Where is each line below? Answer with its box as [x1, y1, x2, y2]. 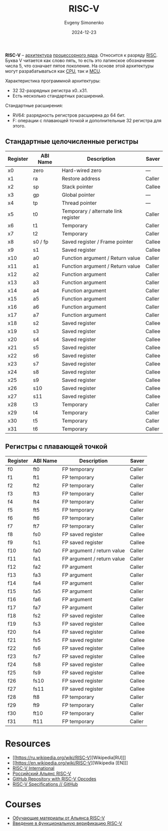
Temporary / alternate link [61, 207, 122, 214]
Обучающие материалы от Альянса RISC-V [12, 815, 105, 821]
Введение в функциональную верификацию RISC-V [12, 820, 122, 826]
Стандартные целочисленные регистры [5, 137, 138, 146]
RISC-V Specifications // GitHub [12, 781, 78, 787]
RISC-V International [12, 765, 55, 771]
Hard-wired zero [61, 167, 101, 174]
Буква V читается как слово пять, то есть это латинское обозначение [5, 57, 154, 63]
